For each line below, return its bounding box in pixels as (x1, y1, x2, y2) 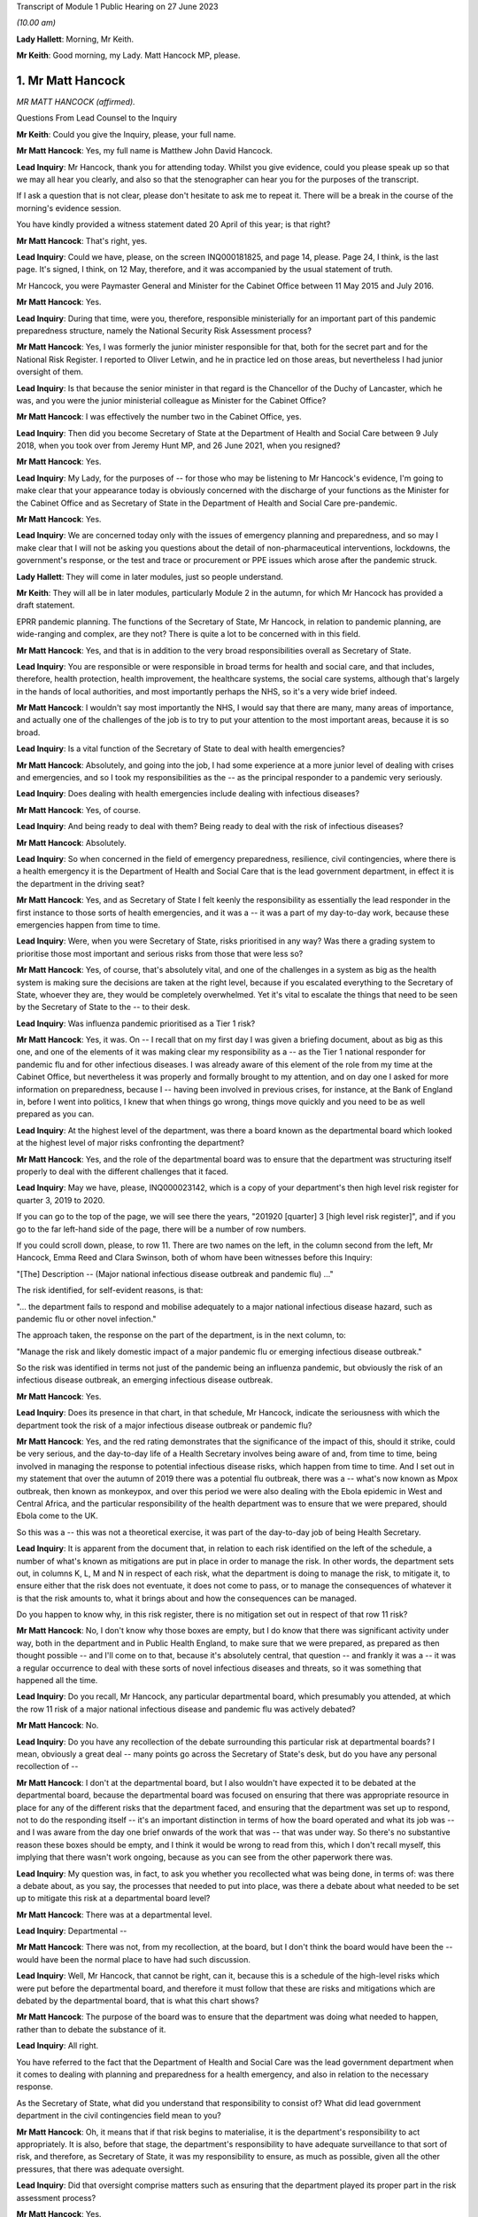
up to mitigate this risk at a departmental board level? (16, 1893, 211, 1904)
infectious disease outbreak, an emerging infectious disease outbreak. (16, 1375, 274, 1385)
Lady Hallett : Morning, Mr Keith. (16, 34, 135, 44)
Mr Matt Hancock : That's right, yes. (16, 235, 148, 246)
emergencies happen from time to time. (16, 919, 161, 930)
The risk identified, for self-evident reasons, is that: (16, 1285, 204, 1296)
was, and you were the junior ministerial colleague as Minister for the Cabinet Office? (16, 395, 327, 405)
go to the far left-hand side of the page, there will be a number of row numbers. (16, 1224, 307, 1234)
